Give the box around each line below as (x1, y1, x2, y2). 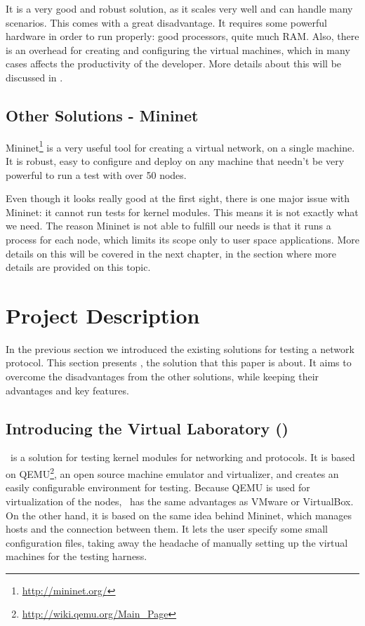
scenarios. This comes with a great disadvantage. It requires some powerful (6, 15, 328, 29)
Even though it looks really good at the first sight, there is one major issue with (6, 191, 350, 206)
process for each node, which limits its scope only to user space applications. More (6, 232, 359, 246)
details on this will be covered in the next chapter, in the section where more (6, 246, 336, 260)
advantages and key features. (6, 382, 129, 397)
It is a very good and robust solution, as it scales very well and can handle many (6, 1, 353, 15)
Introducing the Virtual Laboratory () (6, 417, 289, 439)
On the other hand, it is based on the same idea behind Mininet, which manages (6, 507, 352, 522)
